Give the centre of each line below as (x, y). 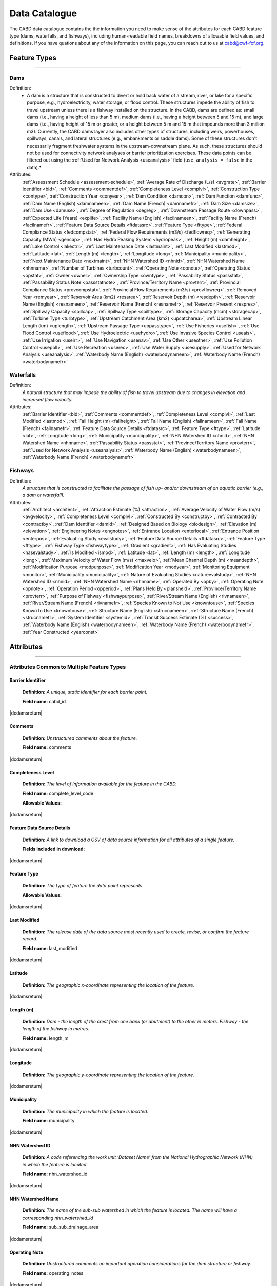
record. (30, 939)
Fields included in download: (54, 849)
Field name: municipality (48, 1121)
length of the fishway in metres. (56, 1028)
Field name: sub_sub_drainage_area (61, 1227)
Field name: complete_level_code (58, 793)
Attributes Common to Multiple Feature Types (68, 667)
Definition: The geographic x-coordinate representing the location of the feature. (108, 985)
